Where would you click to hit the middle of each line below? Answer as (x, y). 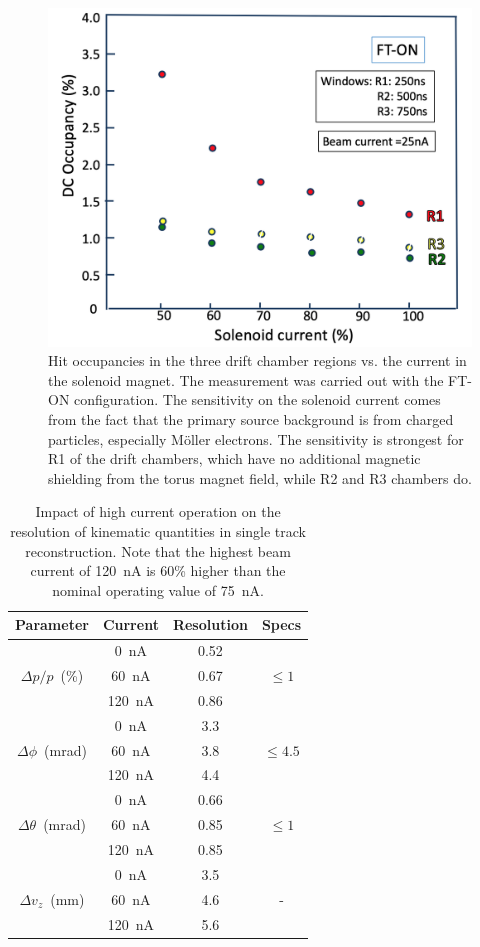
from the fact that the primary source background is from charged (251, 419)
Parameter (52, 624)
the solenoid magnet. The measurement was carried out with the (246, 379)
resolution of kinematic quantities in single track (158, 531)
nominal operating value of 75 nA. (158, 589)
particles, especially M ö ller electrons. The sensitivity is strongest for (256, 438)
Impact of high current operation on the (158, 511)
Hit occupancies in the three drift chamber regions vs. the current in (257, 360)
